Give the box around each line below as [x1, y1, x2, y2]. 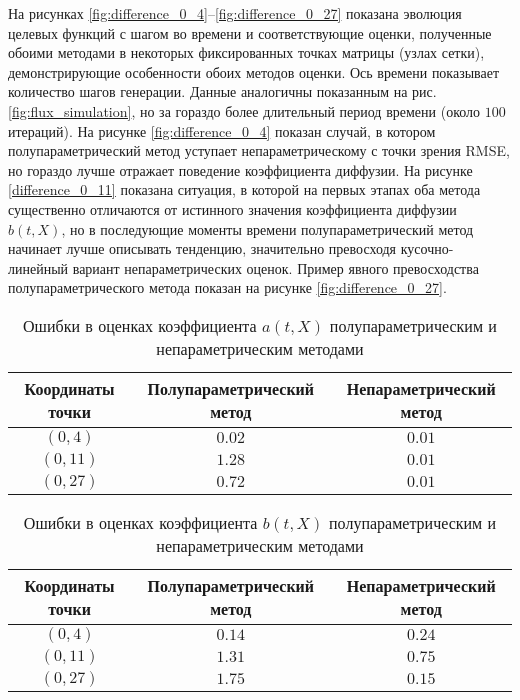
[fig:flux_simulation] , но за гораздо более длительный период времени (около [8, 100, 481, 121]
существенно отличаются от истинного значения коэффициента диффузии [8, 198, 457, 219]
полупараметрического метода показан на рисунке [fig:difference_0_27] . [8, 277, 447, 298]
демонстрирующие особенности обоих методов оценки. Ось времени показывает [8, 61, 500, 82]
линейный [8, 257, 69, 278]
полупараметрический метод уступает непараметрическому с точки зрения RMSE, [8, 140, 510, 161]
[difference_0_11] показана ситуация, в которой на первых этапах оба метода [8, 179, 481, 200]
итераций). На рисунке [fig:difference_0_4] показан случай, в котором [8, 120, 436, 141]
